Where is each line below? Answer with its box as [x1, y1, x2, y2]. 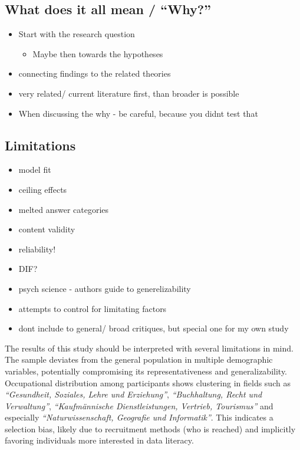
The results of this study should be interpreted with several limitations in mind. [5, 341, 294, 354]
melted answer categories [18, 203, 109, 215]
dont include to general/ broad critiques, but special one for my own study [18, 322, 289, 334]
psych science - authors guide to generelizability [18, 282, 191, 294]
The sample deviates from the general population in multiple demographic [5, 353, 273, 366]
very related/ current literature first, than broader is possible [18, 87, 239, 99]
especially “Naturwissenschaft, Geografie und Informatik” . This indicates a [5, 411, 273, 423]
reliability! [18, 242, 56, 255]
